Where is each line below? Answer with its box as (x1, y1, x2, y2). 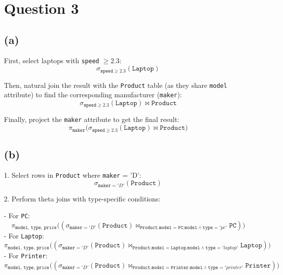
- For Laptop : (4, 230, 44, 240)
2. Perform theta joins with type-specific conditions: (4, 194, 161, 204)
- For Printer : (4, 250, 48, 261)
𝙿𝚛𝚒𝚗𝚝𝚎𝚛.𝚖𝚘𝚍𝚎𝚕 (171, 265, 203, 271)
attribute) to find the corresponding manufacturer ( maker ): (4, 89, 182, 100)
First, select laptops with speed (4, 55, 99, 65)
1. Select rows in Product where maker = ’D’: (4, 169, 141, 180)
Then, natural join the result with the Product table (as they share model (4, 79, 227, 90)
